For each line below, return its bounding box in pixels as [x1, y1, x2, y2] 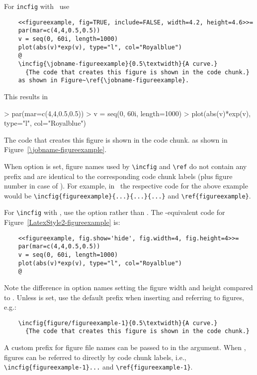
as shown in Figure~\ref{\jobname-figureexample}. [18, 77, 189, 84]
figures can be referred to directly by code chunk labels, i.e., [4, 352, 186, 362]
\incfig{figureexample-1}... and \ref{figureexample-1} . [4, 362, 193, 372]
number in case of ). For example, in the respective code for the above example [4, 181, 248, 191]
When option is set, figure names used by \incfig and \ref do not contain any [4, 161, 247, 171]
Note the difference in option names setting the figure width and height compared [4, 282, 253, 292]
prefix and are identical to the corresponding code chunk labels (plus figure [4, 171, 233, 181]
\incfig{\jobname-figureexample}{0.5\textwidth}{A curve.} [18, 60, 218, 67]
